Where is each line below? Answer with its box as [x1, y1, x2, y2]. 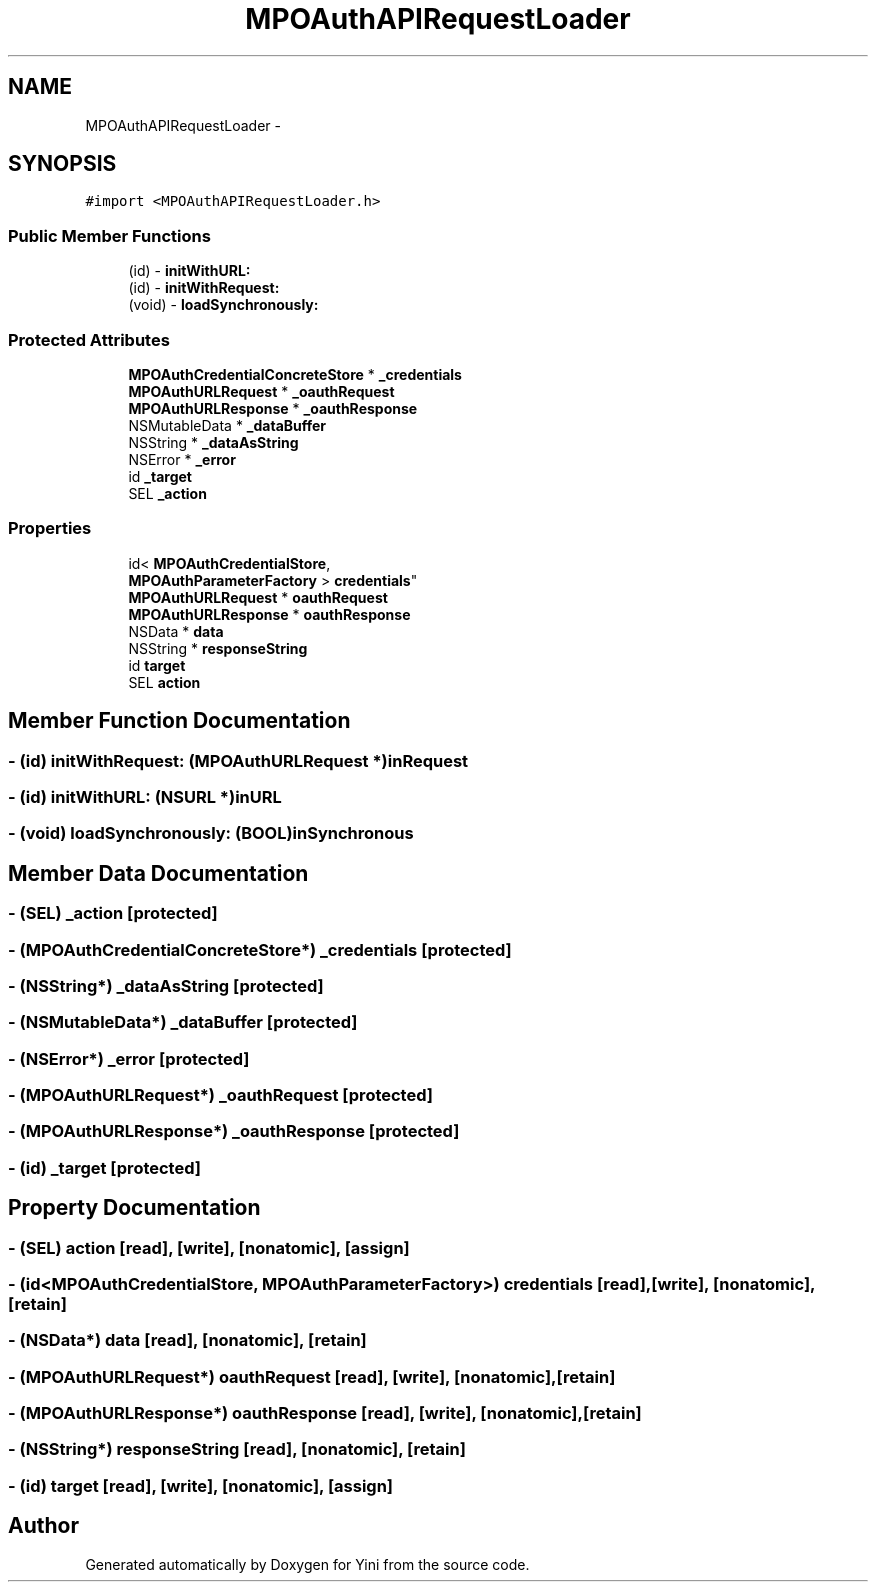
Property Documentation [8, 1195, 261, 1221]
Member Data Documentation [8, 860, 309, 886]
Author [8, 1513, 79, 1539]
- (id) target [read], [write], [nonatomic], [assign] [8, 1475, 394, 1496]
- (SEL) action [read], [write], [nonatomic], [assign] [8, 1237, 410, 1258]
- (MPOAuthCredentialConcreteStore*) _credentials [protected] [8, 939, 512, 960]
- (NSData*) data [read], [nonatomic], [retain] [8, 1330, 367, 1351]
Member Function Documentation [8, 708, 351, 734]
